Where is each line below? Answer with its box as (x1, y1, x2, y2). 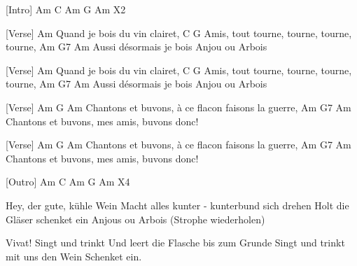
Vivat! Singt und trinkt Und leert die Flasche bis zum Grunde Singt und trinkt (6, 235, 345, 250)
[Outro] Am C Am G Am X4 (6, 174, 130, 189)
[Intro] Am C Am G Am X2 (6, 2, 126, 16)
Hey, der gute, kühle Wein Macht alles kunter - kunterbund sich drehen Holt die (6, 197, 349, 212)
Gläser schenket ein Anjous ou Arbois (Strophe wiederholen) (6, 211, 265, 226)
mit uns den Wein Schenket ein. (6, 248, 142, 263)
